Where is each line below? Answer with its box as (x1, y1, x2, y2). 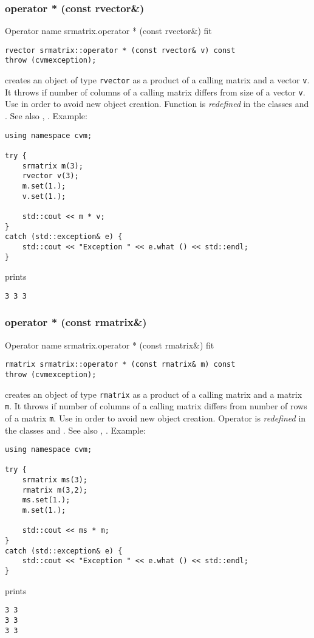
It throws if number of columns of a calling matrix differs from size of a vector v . (5, 85, 305, 98)
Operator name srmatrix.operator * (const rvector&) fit (5, 24, 212, 37)
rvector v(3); (22, 172, 79, 181)
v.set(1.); (22, 192, 66, 201)
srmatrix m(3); (22, 161, 83, 170)
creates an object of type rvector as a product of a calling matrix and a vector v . (5, 74, 310, 86)
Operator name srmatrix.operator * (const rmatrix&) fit (5, 338, 214, 351)
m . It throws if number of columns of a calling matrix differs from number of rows (5, 400, 307, 412)
